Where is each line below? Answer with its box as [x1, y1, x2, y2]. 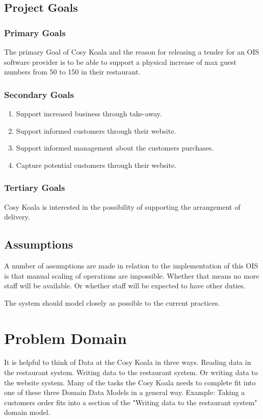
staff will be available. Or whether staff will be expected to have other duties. [4, 280, 246, 291]
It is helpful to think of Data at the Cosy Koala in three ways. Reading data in [4, 357, 251, 367]
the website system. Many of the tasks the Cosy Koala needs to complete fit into [4, 377, 256, 387]
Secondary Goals [4, 88, 74, 101]
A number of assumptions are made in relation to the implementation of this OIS [4, 260, 258, 270]
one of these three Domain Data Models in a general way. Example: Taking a [4, 387, 245, 398]
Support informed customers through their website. [16, 125, 176, 136]
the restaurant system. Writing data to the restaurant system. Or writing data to [4, 367, 258, 378]
